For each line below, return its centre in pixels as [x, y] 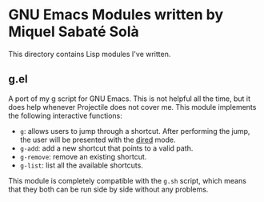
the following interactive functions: [65, 115]
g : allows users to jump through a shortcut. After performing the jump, [135, 131]
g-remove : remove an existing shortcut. [83, 156]
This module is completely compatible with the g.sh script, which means [127, 180]
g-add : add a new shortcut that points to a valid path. [106, 148]
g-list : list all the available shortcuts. [82, 165]
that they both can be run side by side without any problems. [108, 189]
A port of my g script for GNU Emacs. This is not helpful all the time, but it [129, 99]
